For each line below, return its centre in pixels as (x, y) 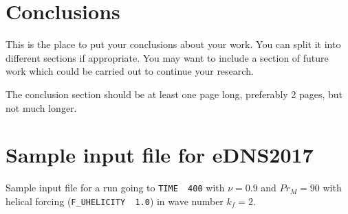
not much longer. (41, 107)
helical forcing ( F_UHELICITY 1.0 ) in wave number (115, 201)
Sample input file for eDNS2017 (160, 155)
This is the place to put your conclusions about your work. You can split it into (173, 44)
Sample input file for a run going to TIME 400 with (115, 188)
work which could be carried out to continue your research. (130, 71)
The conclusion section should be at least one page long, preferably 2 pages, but (174, 94)
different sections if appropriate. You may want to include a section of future (167, 57)
